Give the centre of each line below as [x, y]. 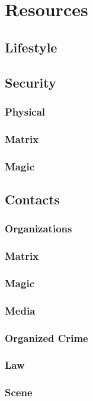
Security [31, 82]
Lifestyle [31, 47]
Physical [25, 111]
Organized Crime [46, 338]
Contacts [33, 199]
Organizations [39, 229]
